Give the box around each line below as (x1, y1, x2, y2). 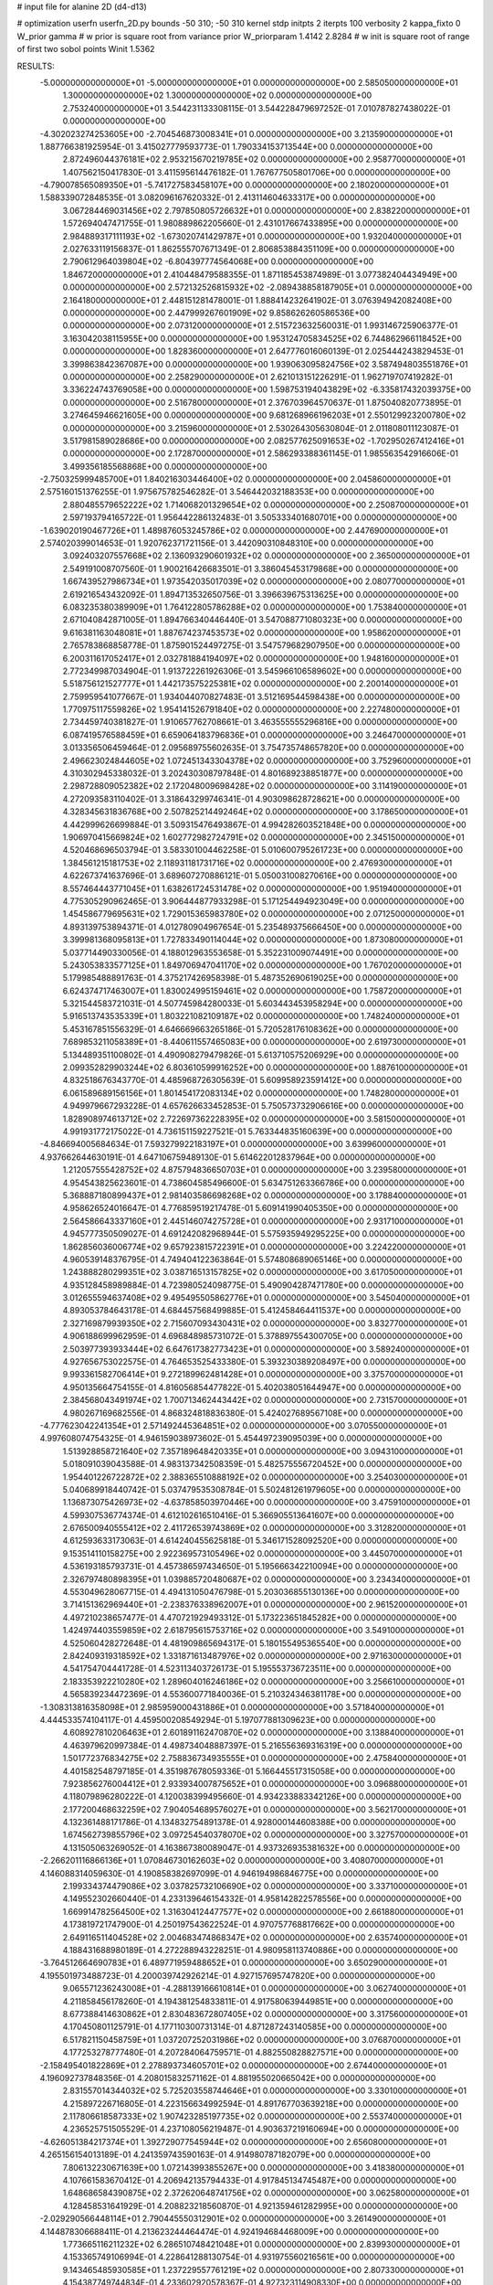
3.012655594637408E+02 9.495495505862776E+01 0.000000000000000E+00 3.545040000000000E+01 (62, 1292, 470, 1303)
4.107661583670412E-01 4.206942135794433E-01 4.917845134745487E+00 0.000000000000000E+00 (62, 2175, 456, 2186)
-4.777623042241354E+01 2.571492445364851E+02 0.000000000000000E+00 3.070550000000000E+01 (39, 1419, 447, 1430)
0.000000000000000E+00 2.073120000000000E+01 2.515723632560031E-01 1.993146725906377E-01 (62, 320, 458, 331)
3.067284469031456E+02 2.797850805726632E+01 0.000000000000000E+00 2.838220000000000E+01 (62, 205, 470, 216)
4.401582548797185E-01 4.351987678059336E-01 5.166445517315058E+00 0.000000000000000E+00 (62, 1765, 456, 1777)
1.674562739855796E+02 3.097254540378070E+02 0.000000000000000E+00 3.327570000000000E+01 (62, 1829, 468, 1841)
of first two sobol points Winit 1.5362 (16, 44, 155, 55)
